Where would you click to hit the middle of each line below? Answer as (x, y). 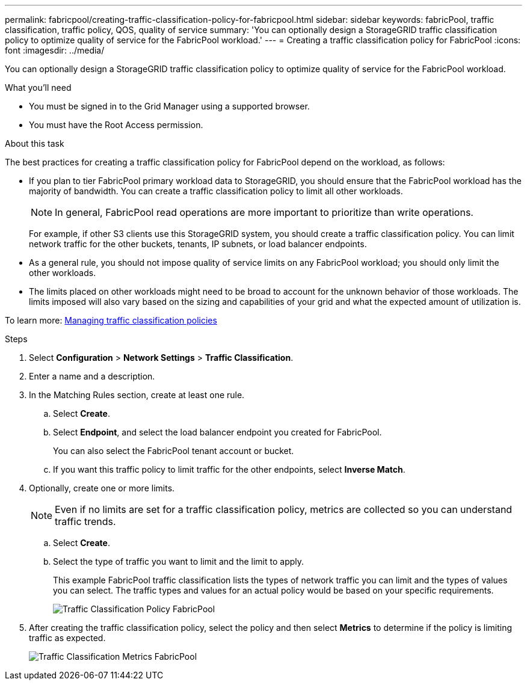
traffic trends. (85, 521)
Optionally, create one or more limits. (102, 488)
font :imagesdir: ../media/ (55, 50)
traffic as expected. (67, 638)
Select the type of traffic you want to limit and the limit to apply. (179, 561)
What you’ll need (38, 88)
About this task (35, 143)
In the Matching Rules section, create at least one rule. (137, 395)
